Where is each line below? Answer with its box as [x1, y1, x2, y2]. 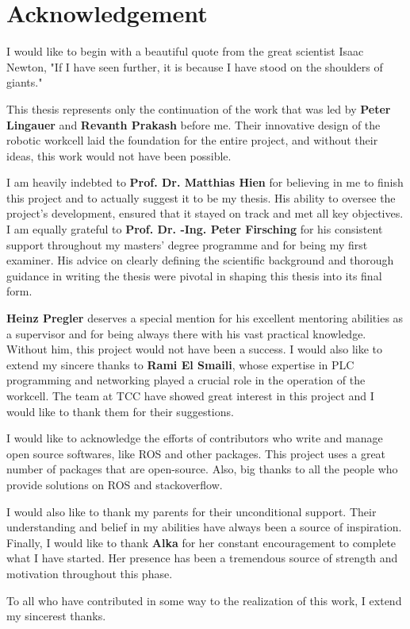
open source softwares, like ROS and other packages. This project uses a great [6, 445, 386, 461]
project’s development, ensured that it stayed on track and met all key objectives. [6, 205, 404, 222]
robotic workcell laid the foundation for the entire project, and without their [6, 132, 378, 149]
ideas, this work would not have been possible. [6, 147, 232, 164]
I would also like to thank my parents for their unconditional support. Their [6, 503, 377, 519]
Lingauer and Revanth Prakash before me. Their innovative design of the [6, 116, 381, 133]
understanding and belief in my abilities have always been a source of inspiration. [6, 519, 402, 535]
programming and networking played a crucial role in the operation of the [6, 372, 366, 388]
